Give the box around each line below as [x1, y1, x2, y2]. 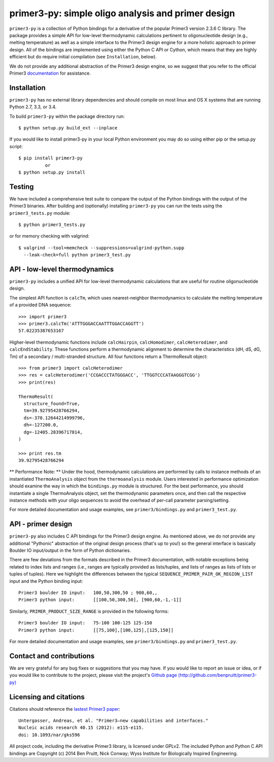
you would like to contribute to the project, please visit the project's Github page [9, 672, 177, 678]
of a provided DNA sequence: [9, 302, 72, 308]
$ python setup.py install [18, 169, 86, 175]
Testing [9, 182, 34, 191]
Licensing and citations [9, 692, 85, 701]
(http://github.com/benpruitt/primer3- [178, 672, 257, 678]
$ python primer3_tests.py [18, 222, 86, 227]
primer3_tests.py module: [9, 210, 71, 216]
